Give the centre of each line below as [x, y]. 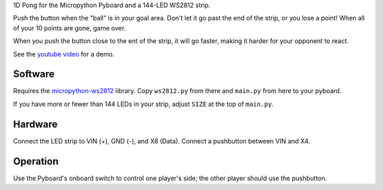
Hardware [35, 124]
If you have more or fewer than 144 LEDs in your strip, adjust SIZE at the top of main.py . [144, 104]
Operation [36, 161]
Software [34, 74]
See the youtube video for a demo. [64, 54]
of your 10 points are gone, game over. [70, 28]
